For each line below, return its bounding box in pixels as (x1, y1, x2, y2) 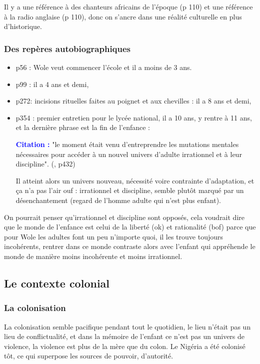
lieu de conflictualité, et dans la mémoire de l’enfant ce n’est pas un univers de (4, 331, 245, 341)
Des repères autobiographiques (4, 42, 131, 54)
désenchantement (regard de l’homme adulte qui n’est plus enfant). (15, 194, 221, 205)
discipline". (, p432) (15, 158, 75, 169)
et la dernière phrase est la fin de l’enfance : (15, 122, 150, 132)
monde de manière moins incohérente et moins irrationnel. (4, 250, 182, 261)
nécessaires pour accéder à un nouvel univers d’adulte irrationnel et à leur (15, 148, 242, 159)
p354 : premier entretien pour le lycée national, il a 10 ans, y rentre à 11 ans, (15, 112, 252, 122)
